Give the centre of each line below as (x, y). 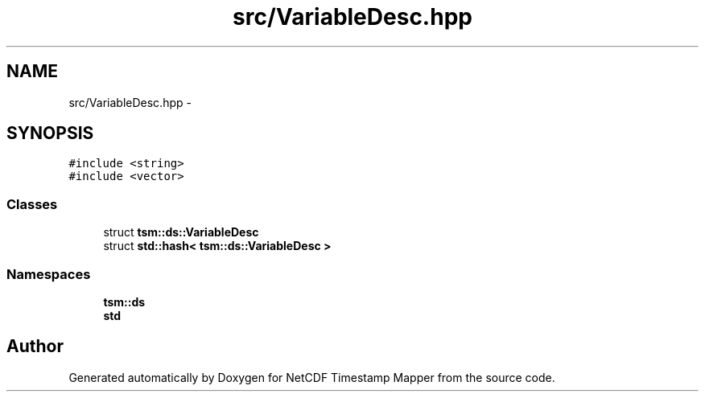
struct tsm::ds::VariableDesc (181, 232)
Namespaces (49, 274)
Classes (32, 204)
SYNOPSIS (50, 133)
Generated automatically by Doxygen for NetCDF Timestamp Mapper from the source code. (312, 377)
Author (35, 347)
